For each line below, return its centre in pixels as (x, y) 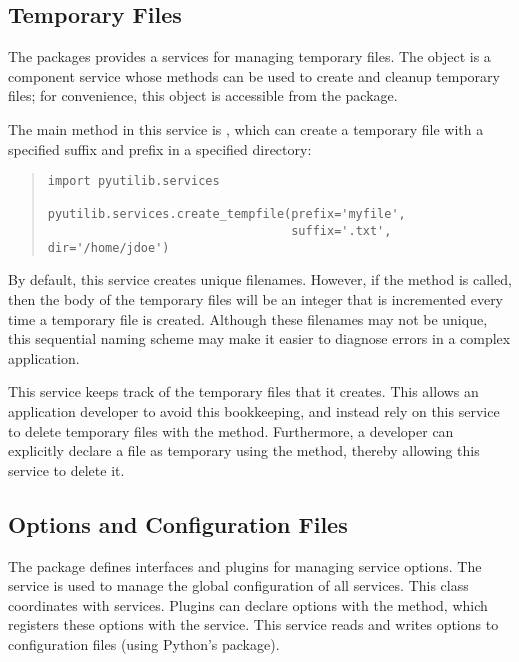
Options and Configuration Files (178, 523)
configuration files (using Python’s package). (144, 643)
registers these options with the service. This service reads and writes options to (253, 624)
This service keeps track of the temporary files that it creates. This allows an (243, 391)
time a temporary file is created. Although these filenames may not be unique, (248, 318)
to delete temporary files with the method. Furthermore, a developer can (231, 430)
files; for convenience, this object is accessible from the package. (203, 95)
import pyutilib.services (133, 181)
